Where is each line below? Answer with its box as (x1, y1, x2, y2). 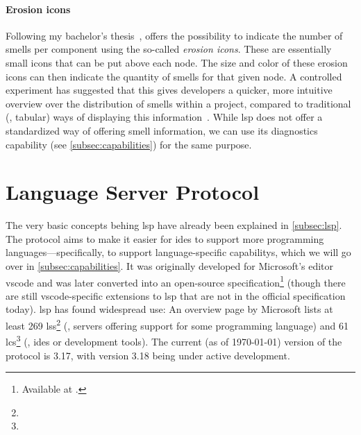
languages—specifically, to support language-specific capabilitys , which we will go (6, 245, 351, 259)
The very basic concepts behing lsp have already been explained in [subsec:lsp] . (6, 218, 342, 232)
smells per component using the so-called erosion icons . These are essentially (6, 42, 332, 56)
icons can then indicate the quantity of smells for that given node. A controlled (6, 69, 342, 83)
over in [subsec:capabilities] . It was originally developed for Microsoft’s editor (6, 259, 334, 273)
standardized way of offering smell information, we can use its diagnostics (6, 123, 318, 137)
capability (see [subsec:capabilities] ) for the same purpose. (6, 137, 252, 151)
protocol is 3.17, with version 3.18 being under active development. (6, 348, 290, 362)
